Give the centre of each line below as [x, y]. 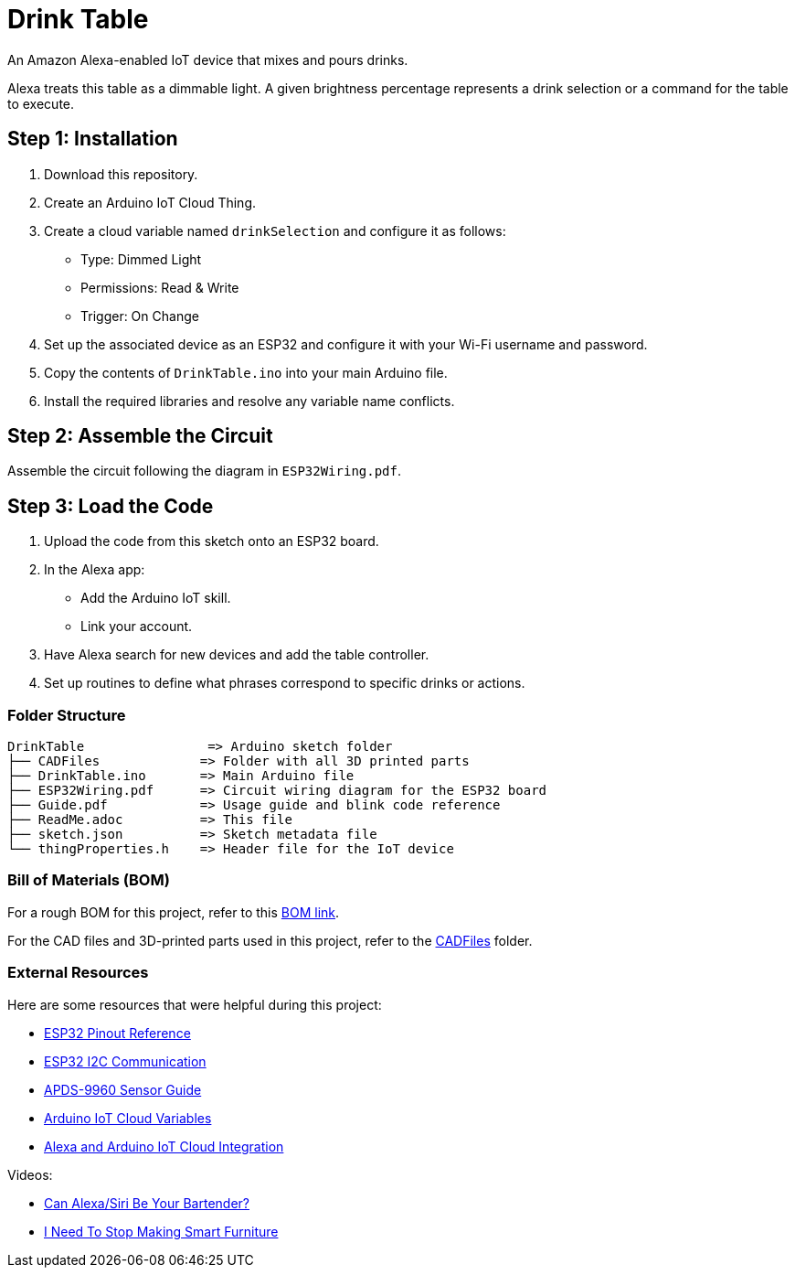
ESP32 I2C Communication [125, 1061]
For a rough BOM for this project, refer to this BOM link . [174, 912]
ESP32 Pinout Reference [117, 1033]
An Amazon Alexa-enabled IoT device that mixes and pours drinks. [208, 59]
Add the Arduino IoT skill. [156, 598]
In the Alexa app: [95, 570]
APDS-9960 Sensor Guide [123, 1089]
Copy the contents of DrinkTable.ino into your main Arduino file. [246, 372]
